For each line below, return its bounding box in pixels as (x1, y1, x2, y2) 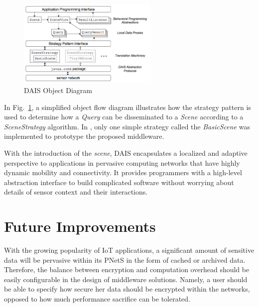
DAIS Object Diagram (24, 85, 92, 95)
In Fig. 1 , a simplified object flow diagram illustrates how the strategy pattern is (4, 102, 251, 112)
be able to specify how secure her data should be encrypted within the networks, (4, 284, 250, 294)
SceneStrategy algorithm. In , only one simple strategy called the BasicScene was (4, 121, 250, 131)
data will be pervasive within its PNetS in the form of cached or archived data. (4, 254, 246, 265)
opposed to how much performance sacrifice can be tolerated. (4, 293, 191, 304)
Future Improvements (4, 216, 156, 236)
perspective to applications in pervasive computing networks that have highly (4, 157, 240, 168)
